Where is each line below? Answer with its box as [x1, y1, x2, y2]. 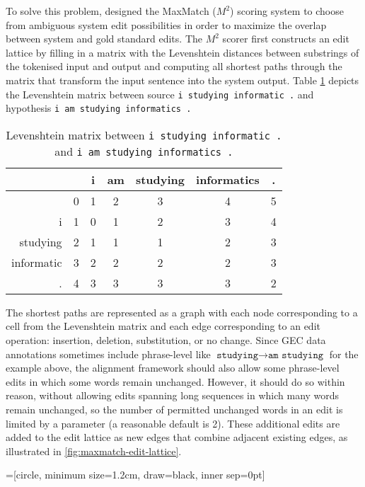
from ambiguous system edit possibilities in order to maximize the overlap [6, 17, 327, 32]
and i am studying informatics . [54, 142, 233, 159]
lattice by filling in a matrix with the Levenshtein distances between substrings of [6, 45, 359, 59]
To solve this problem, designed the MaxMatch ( [6, 4, 216, 18]
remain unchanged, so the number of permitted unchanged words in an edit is [6, 402, 343, 417]
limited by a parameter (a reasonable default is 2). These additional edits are [6, 416, 340, 430]
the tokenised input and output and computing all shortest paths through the [6, 59, 342, 74]
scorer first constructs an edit [222, 31, 349, 46]
